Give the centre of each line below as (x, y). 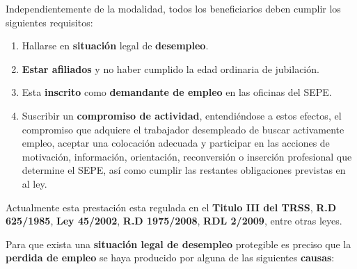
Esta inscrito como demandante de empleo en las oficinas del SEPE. (177, 92)
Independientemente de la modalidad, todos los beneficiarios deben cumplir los (173, 8)
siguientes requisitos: (49, 22)
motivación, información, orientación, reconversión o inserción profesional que (187, 156)
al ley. (34, 183)
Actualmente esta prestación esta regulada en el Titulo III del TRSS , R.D (171, 207)
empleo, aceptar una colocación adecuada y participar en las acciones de (176, 143)
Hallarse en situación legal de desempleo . (115, 46)
